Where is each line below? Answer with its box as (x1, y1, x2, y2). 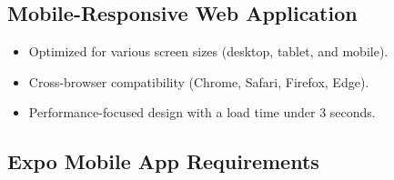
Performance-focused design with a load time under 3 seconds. (28, 103, 376, 122)
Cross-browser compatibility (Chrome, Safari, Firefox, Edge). (28, 72, 369, 91)
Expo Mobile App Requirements (7, 147, 319, 175)
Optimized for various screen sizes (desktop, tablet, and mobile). (28, 42, 389, 61)
